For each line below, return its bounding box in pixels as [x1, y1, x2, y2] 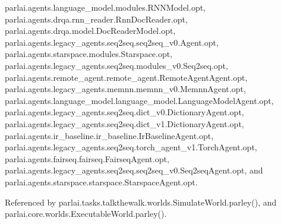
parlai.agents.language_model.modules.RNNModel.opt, [5, 1, 206, 13]
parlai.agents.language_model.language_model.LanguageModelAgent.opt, [5, 94, 274, 106]
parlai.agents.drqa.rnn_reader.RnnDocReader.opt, [5, 12, 188, 25]
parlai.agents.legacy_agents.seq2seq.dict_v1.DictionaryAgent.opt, [5, 117, 244, 130]
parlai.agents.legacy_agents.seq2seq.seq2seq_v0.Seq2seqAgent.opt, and [5, 164, 263, 176]
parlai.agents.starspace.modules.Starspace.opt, [5, 48, 173, 60]
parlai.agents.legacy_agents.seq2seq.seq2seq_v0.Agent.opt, [5, 36, 219, 48]
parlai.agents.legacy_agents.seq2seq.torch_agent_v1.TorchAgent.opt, [5, 141, 257, 153]
